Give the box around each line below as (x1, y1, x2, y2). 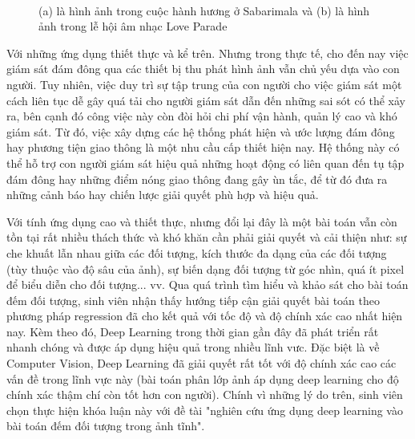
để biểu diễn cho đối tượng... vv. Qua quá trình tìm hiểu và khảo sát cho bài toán (6, 276, 409, 293)
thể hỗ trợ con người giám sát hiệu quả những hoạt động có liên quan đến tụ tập (6, 154, 405, 171)
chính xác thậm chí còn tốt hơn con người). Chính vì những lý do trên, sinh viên (6, 386, 403, 403)
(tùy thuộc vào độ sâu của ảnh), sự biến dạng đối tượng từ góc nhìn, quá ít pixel (6, 260, 405, 277)
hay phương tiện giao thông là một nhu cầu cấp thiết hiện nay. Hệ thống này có (6, 139, 400, 156)
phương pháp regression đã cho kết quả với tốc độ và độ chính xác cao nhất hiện (6, 307, 403, 324)
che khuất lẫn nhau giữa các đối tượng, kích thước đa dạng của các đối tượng (6, 244, 387, 261)
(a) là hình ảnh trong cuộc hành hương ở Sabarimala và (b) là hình (38, 2, 370, 18)
